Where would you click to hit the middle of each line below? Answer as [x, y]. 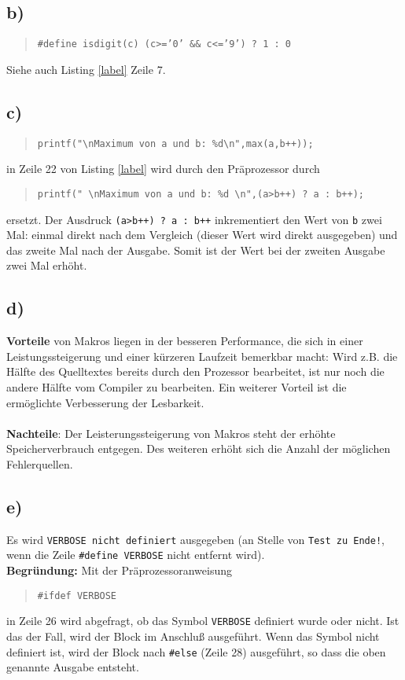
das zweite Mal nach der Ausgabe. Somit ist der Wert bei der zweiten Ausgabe [196, 250]
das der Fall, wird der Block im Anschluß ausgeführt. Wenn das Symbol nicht [193, 636]
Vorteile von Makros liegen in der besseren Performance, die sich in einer [185, 341]
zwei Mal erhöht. [47, 265]
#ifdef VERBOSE [77, 595]
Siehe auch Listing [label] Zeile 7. [86, 69]
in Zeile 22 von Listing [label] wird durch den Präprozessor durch [163, 169]
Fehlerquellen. [40, 463]
